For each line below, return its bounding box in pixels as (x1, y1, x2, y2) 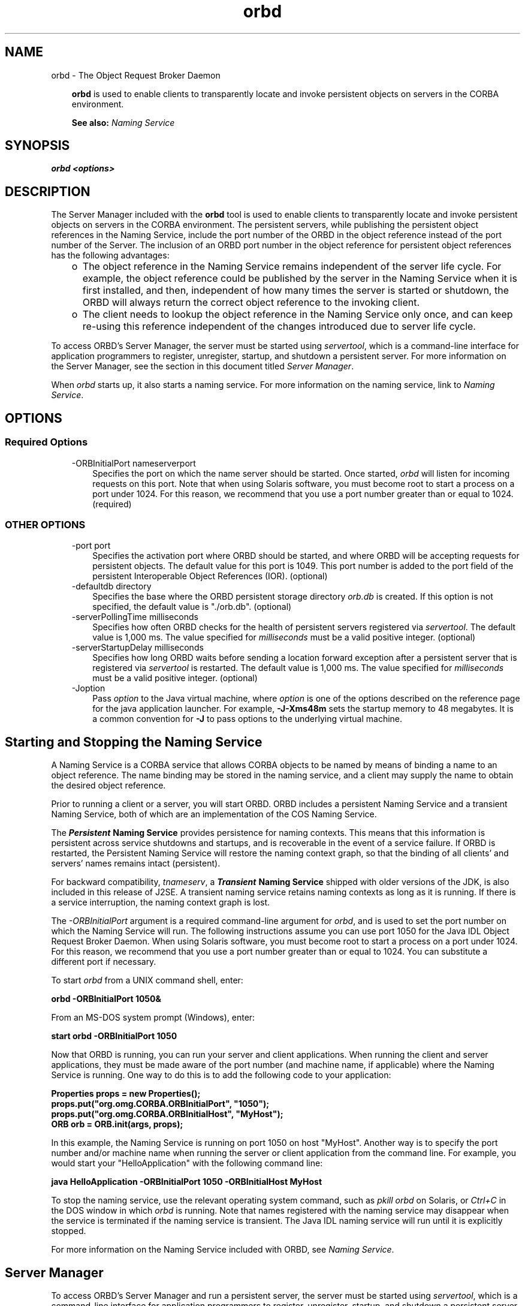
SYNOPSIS (5, 138, 70, 154)
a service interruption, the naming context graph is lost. (51, 897, 270, 908)
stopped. (51, 1226, 86, 1236)
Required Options (5, 436, 88, 449)
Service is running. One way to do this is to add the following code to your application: (51, 1070, 391, 1081)
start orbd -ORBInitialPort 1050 (51, 1031, 177, 1042)
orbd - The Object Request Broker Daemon (51, 70, 221, 80)
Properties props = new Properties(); (51, 1088, 201, 1099)
